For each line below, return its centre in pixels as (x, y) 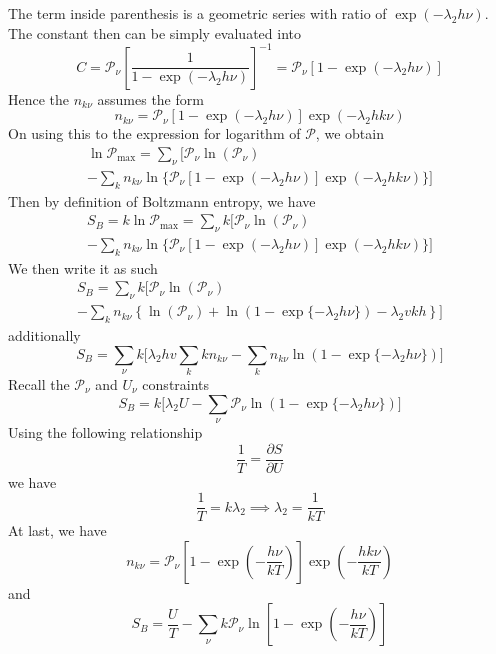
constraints (176, 383)
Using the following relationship (105, 431)
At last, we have (57, 530)
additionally (44, 335)
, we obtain (349, 133)
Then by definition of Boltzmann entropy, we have (162, 200)
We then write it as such (83, 267)
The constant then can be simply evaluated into (154, 32)
